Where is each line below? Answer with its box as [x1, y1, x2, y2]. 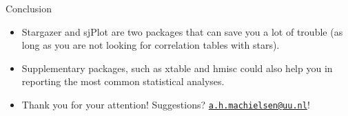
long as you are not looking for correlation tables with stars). [21, 38, 280, 52]
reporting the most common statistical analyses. [21, 74, 225, 89]
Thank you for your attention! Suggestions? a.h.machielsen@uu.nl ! [21, 97, 310, 111]
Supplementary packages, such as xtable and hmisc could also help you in [21, 60, 333, 75]
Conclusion [6, 1, 52, 15]
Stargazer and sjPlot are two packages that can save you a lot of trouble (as [21, 24, 343, 38]
